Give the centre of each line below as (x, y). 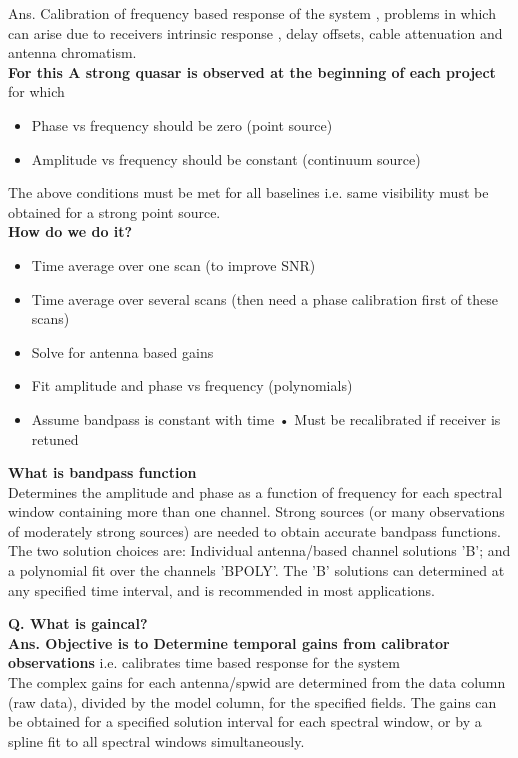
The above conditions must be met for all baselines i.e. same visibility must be (248, 192)
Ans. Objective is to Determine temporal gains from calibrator (229, 642)
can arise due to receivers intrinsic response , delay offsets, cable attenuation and (255, 32)
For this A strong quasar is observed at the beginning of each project (252, 71)
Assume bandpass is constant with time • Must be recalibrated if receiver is (266, 418)
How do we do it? (70, 231)
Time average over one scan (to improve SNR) (173, 264)
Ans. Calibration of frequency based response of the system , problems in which (252, 13)
